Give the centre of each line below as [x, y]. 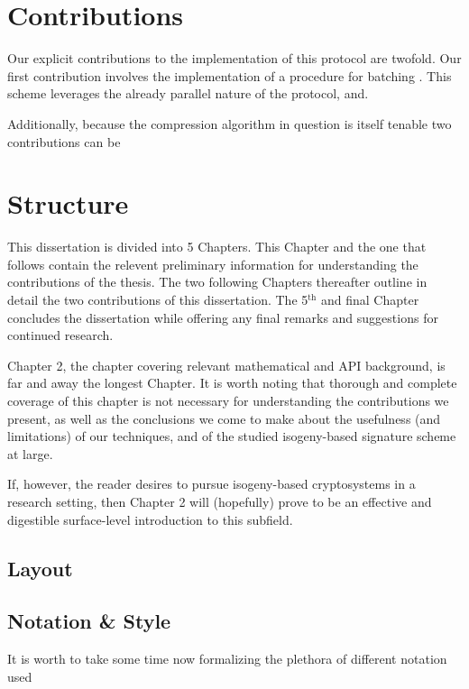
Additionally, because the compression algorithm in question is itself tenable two [230, 123]
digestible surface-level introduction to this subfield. [150, 519]
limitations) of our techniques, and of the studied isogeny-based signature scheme [232, 436]
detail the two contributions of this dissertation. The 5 [158, 299]
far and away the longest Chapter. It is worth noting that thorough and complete [232, 383]
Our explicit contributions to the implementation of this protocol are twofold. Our [234, 58]
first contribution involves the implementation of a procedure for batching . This [230, 75]
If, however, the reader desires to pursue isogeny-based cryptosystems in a [212, 484]
